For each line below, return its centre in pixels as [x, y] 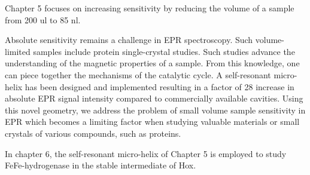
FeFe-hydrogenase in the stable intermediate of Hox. [101, 165]
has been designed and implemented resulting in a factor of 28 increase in [159, 86]
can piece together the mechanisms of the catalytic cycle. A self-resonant [138, 74]
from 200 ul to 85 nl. [43, 19]
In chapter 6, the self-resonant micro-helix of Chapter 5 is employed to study [146, 153]
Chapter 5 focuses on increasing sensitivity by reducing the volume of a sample [150, 8]
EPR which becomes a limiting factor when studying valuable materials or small [152, 122]
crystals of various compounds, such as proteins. [93, 133]
